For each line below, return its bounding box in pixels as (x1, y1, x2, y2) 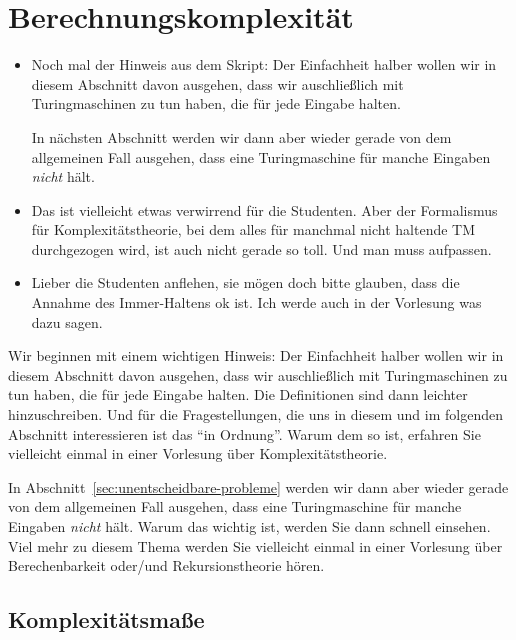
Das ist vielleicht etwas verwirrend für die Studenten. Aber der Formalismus (31, 199, 498, 220)
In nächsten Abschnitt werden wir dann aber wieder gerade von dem (31, 126, 452, 147)
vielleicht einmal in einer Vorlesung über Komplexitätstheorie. (8, 443, 388, 464)
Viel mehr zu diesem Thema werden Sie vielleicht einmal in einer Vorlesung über (8, 535, 503, 556)
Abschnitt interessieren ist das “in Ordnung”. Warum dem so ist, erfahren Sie (8, 423, 481, 444)
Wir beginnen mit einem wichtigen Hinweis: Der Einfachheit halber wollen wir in (8, 345, 504, 366)
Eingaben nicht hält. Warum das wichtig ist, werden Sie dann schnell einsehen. (8, 516, 491, 536)
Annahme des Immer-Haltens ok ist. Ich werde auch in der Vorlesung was (31, 292, 482, 313)
